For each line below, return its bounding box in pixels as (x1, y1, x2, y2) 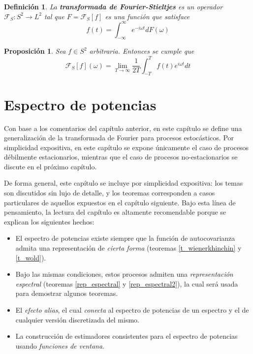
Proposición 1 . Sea (4, 46, 66, 56)
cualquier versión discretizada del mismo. (15, 314, 139, 324)
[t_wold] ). (15, 252, 46, 262)
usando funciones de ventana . (15, 340, 105, 351)
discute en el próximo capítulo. (4, 161, 97, 171)
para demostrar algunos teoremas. (15, 288, 118, 298)
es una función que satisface (105, 11, 190, 21)
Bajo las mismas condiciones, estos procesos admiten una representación (15, 269, 233, 279)
